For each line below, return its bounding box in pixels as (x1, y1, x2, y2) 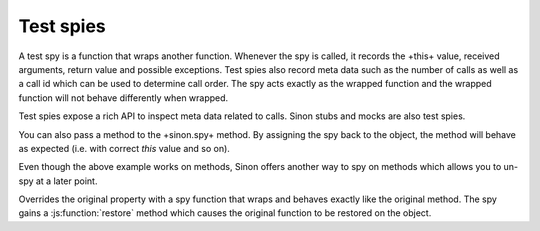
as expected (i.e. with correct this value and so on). (18, 142, 230, 154)
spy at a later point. (18, 175, 98, 187)
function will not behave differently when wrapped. (18, 91, 229, 104)
